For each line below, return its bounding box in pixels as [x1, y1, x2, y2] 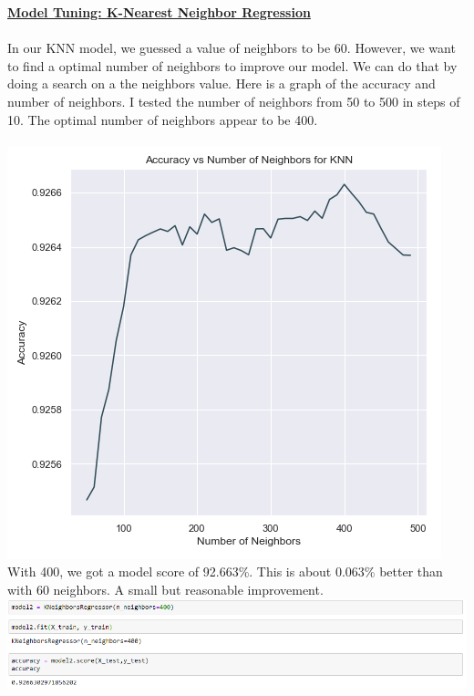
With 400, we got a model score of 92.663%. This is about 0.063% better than [7, 562, 443, 581]
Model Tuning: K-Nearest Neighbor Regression [7, 3, 311, 21]
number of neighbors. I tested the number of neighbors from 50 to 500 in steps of [7, 91, 460, 110]
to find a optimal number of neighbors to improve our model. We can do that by [7, 56, 458, 75]
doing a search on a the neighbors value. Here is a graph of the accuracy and [7, 74, 436, 93]
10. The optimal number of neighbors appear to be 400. [7, 109, 318, 129]
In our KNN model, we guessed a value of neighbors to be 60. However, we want [7, 38, 456, 57]
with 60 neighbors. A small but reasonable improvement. [7, 579, 324, 598]
